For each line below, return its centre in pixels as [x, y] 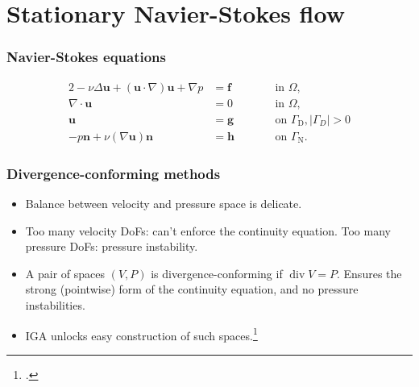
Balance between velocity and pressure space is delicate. [164, 203]
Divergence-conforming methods [114, 173]
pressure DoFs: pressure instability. [112, 246]
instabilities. [55, 304]
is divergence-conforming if [217, 273]
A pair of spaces [65, 273]
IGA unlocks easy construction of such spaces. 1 [141, 334]
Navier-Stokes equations [86, 57]
